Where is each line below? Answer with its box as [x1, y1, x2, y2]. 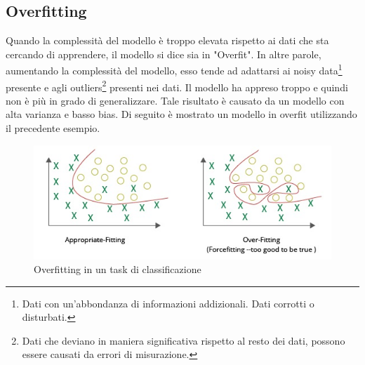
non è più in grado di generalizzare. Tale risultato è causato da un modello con [6, 93, 345, 107]
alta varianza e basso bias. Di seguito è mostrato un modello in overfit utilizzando [6, 107, 357, 121]
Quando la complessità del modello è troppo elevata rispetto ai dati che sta [6, 33, 329, 48]
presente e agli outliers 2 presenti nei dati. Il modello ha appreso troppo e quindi [6, 77, 348, 94]
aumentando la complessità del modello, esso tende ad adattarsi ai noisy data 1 [6, 61, 343, 78]
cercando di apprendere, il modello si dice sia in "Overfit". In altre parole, [6, 46, 321, 61]
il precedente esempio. [6, 121, 100, 135]
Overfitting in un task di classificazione [34, 262, 201, 277]
